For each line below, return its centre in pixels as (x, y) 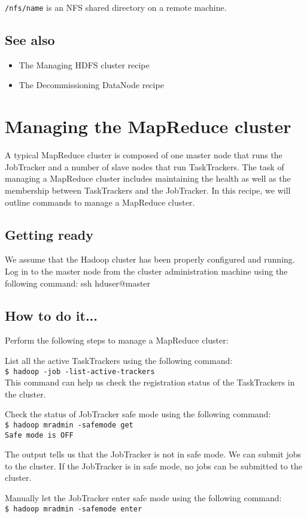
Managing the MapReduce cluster (148, 126)
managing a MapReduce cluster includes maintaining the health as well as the (148, 178)
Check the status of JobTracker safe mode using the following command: (138, 414)
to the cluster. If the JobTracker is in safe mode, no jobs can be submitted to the (153, 466)
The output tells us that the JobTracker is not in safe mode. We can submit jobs (153, 454)
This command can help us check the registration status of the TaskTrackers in (150, 382)
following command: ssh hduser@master (78, 283)
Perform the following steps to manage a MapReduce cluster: (117, 340)
